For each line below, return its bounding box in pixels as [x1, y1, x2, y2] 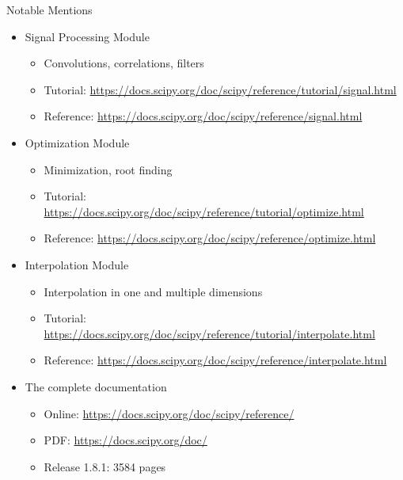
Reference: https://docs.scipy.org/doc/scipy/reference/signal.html [44, 108, 363, 124]
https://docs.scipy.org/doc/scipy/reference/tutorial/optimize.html [44, 203, 364, 219]
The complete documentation [25, 378, 167, 394]
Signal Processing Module [25, 28, 150, 44]
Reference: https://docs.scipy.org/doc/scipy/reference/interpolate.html [44, 352, 387, 368]
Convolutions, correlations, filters [44, 55, 204, 71]
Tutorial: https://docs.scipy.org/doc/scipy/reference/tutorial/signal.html [44, 81, 397, 97]
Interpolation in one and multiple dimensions [44, 283, 263, 299]
